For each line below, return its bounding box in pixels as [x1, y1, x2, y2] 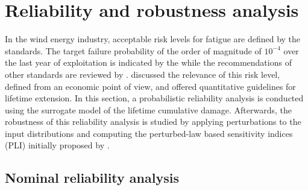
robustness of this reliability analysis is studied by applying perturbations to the [5, 115, 301, 128]
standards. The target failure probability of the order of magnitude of [5, 44, 262, 57]
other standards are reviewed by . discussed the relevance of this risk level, [5, 68, 280, 80]
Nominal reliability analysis [5, 168, 179, 187]
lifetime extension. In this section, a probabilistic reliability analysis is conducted [5, 92, 304, 104]
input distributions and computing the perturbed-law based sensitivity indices [5, 127, 293, 139]
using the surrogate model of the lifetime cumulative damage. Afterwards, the [5, 103, 292, 116]
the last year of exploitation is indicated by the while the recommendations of [5, 56, 292, 69]
